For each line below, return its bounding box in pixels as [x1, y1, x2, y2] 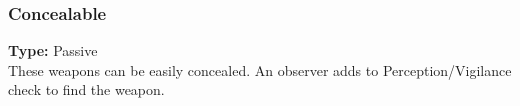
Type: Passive [8, 40, 98, 61]
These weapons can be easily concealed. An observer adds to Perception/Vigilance [8, 59, 512, 80]
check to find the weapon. [8, 79, 165, 100]
